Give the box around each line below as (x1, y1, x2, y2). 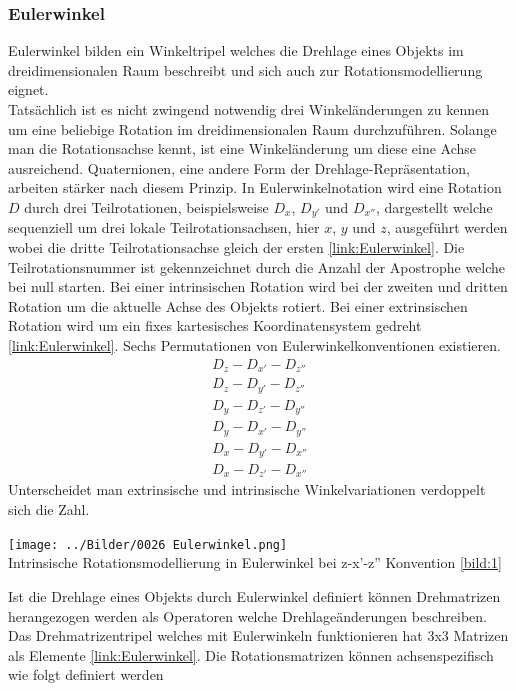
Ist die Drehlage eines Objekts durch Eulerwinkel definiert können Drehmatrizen (8, 585, 501, 606)
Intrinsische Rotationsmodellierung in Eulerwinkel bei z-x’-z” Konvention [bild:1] (8, 552, 502, 573)
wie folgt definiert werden (8, 664, 164, 685)
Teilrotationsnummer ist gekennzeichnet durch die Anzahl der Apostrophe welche (8, 256, 506, 277)
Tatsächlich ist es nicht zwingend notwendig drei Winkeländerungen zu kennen (8, 99, 489, 119)
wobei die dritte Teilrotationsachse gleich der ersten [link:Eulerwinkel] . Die (8, 237, 465, 258)
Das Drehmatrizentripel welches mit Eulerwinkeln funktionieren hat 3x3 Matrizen (8, 625, 509, 646)
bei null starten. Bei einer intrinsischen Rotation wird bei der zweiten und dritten (8, 276, 508, 297)
